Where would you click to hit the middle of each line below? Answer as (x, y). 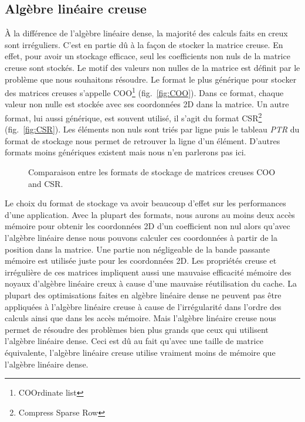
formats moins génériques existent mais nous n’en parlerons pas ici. (126, 152)
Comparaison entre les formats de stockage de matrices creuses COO (152, 172)
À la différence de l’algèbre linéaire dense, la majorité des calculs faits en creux (146, 33)
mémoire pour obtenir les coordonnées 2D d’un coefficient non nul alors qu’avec (148, 226)
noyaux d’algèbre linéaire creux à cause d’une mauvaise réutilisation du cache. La (151, 283)
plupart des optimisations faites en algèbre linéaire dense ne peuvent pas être (143, 295)
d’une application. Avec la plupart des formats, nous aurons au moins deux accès (150, 214)
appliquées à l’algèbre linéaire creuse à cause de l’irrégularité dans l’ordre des (143, 306)
